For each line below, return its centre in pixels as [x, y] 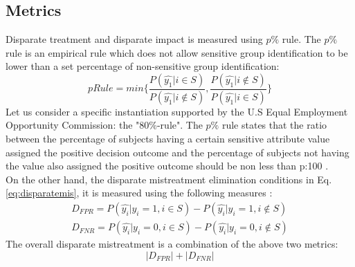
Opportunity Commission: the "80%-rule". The [104, 125]
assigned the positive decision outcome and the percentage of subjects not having [177, 152]
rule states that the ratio [274, 125]
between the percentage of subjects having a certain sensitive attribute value [168, 139]
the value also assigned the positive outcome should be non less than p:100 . [167, 166]
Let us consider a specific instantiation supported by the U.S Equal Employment [177, 111]
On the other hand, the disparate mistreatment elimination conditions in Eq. [169, 179]
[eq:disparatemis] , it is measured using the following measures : [139, 193]
